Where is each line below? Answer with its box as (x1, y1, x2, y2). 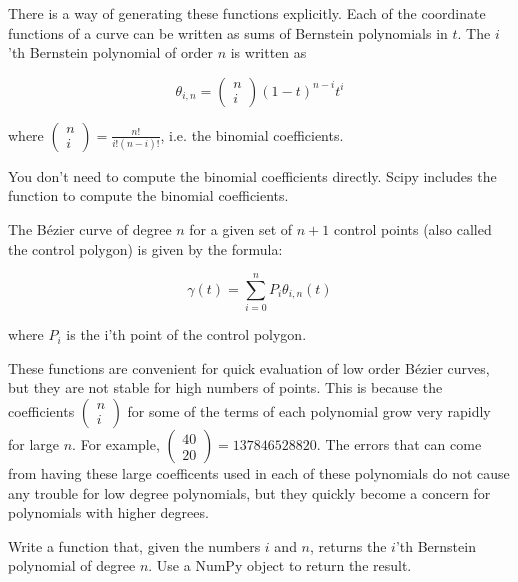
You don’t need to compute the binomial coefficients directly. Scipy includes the (8, 165, 497, 186)
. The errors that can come (316, 434, 482, 455)
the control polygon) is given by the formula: (8, 238, 283, 259)
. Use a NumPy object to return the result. (148, 555, 412, 576)
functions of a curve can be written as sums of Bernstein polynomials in (8, 22, 448, 43)
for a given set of (189, 218, 293, 239)
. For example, (72, 434, 160, 455)
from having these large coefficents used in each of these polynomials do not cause (8, 463, 510, 484)
